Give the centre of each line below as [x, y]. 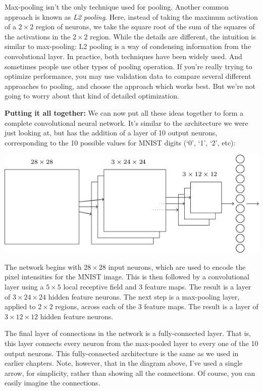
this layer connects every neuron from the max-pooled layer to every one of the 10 [131, 343]
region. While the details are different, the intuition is [173, 36]
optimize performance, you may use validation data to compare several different [128, 76]
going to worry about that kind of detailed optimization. [92, 96]
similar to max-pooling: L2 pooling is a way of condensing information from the [128, 46]
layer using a [24, 287]
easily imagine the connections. [52, 383]
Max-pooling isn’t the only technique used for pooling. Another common [117, 7]
